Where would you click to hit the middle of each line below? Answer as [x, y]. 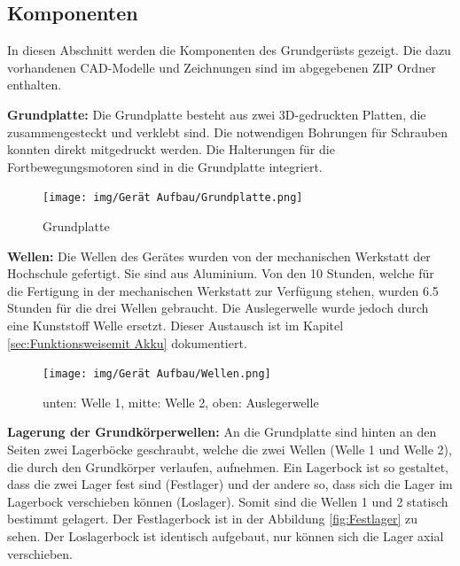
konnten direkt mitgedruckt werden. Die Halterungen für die [171, 149]
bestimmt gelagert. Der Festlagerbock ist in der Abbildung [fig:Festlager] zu [213, 519]
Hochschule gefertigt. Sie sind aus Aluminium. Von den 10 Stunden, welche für [221, 273]
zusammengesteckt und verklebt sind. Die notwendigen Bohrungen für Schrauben [228, 132]
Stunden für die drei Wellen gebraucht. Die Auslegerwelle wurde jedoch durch [218, 308]
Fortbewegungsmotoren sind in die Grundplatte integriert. [165, 166]
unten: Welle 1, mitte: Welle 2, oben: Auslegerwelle [181, 402]
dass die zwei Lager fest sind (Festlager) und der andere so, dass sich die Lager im [230, 484]
